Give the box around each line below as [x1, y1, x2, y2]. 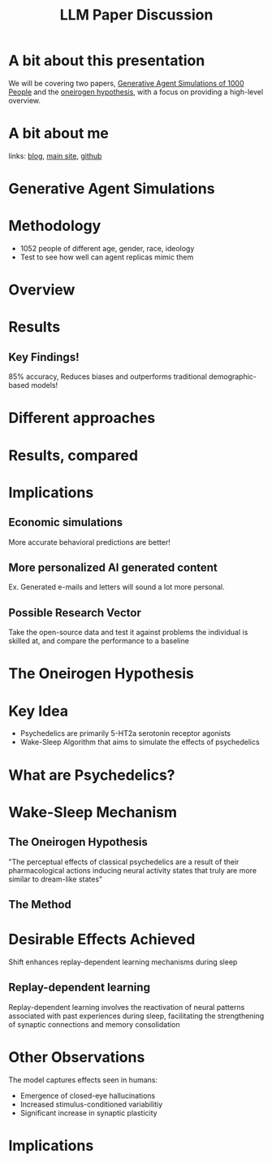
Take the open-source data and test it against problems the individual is [8, 628, 248, 638]
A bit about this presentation [8, 51, 205, 70]
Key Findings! [8, 350, 80, 363]
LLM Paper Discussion [59, 6, 214, 24]
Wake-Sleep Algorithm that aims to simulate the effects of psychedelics [19, 738, 260, 747]
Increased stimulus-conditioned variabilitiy [19, 1099, 163, 1109]
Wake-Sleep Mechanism [8, 803, 177, 821]
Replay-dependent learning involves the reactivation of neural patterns [8, 1002, 245, 1012]
